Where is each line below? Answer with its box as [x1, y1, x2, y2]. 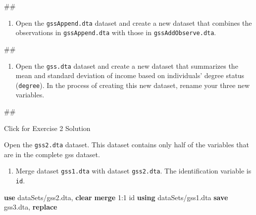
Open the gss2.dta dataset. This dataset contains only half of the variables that [4, 139, 249, 150]
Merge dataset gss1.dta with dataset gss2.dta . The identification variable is [15, 166, 252, 176]
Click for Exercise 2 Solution [4, 123, 91, 133]
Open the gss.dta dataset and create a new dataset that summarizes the [15, 60, 238, 71]
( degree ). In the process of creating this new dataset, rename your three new [15, 80, 250, 90]
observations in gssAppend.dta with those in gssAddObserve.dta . [15, 27, 216, 38]
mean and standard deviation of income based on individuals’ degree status [15, 70, 245, 81]
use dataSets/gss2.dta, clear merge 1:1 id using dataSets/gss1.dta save [4, 192, 228, 202]
